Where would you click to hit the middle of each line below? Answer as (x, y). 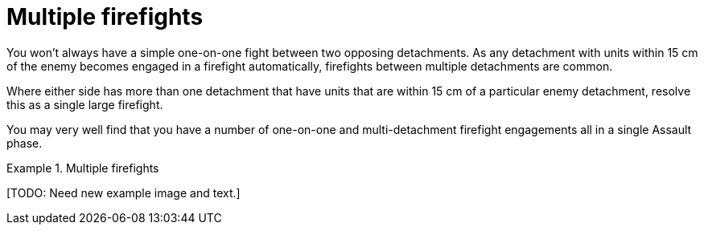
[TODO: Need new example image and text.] (124, 192)
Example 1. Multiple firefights (83, 168)
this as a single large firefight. (85, 104)
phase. (25, 143)
